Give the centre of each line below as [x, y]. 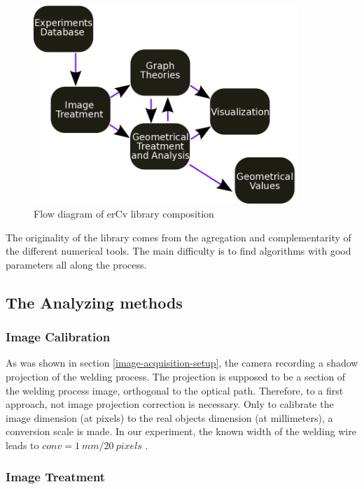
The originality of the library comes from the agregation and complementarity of [178, 237]
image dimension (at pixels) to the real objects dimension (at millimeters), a [169, 417]
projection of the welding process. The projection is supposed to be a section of [176, 377]
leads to [22, 445]
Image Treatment [56, 476]
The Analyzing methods [94, 302]
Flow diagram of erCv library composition [124, 214]
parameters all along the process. [76, 264]
